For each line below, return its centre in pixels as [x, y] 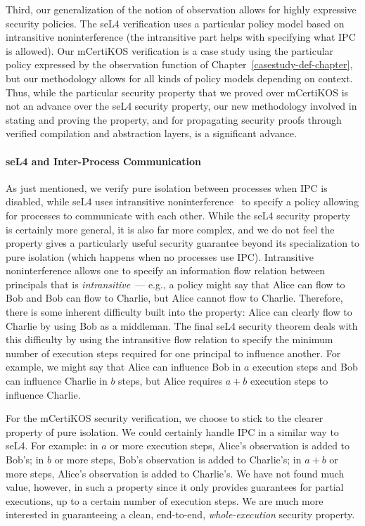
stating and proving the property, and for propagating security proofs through [174, 119]
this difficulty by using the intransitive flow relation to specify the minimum [169, 339]
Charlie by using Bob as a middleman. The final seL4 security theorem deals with [182, 325]
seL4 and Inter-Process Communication [104, 161]
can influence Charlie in [57, 381]
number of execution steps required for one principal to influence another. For [173, 353]
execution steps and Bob [305, 367]
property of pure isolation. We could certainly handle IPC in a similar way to [172, 431]
